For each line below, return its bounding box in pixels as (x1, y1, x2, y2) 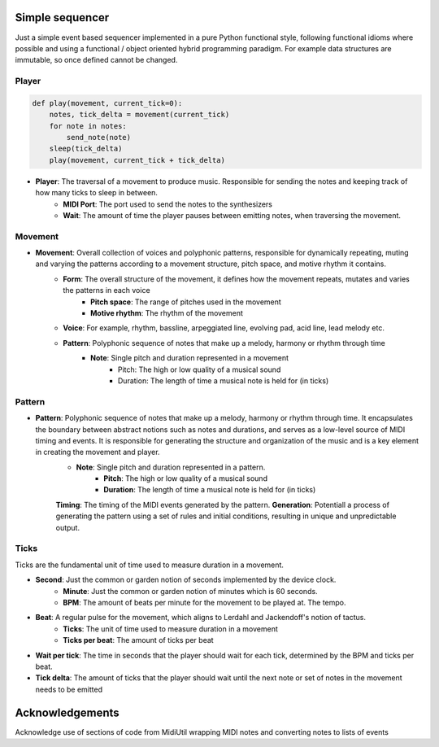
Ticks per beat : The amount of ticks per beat (63, 636, 215, 645)
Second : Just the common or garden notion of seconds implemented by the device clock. (35, 574, 337, 585)
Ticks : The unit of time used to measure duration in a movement (63, 623, 278, 634)
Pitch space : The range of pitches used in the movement (90, 297, 282, 307)
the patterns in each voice (63, 286, 150, 295)
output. (55, 522, 80, 532)
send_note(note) (66, 133, 132, 142)
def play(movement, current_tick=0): (32, 98, 183, 107)
